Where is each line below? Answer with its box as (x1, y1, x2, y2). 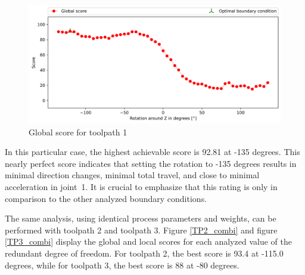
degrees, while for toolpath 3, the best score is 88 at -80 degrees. (5, 258, 239, 271)
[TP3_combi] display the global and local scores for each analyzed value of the (5, 235, 292, 248)
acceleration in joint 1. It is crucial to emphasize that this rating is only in (5, 180, 278, 192)
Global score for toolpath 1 (29, 125, 127, 138)
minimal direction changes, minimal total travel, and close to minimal (5, 169, 260, 181)
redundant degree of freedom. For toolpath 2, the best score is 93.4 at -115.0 (5, 246, 284, 259)
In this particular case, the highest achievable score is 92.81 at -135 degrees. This (5, 146, 300, 158)
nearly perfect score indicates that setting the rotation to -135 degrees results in (5, 157, 297, 169)
